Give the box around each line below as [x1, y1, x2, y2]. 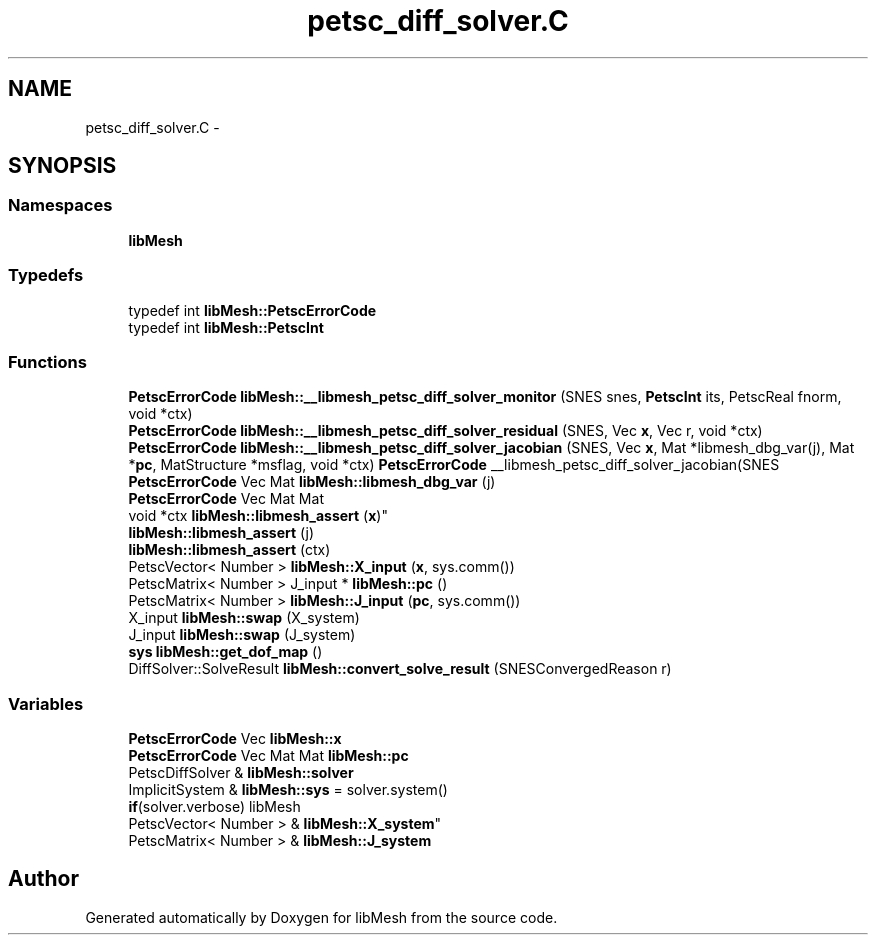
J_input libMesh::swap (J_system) [128, 626, 356, 644]
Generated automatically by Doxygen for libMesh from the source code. [85, 908, 558, 926]
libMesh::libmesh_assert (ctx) [128, 541, 331, 559]
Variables [8, 693, 84, 714]
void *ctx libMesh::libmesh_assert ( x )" [128, 507, 388, 525]
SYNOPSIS [8, 153, 117, 179]
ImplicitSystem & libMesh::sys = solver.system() [128, 781, 448, 799]
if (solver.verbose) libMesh [128, 798, 301, 816]
